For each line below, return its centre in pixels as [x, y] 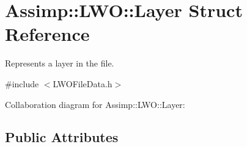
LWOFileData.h [83, 83]
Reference [47, 34]
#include [22, 83]
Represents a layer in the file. [60, 63]
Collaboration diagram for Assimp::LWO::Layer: [95, 104]
